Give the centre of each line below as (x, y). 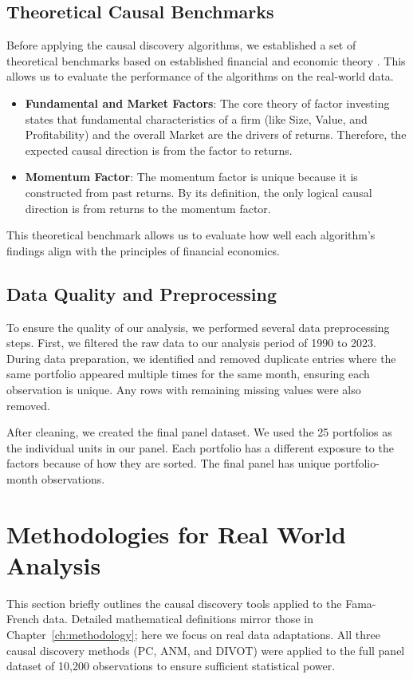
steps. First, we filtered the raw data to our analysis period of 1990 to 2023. (191, 343)
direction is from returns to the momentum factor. (148, 208)
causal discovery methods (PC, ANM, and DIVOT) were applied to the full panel (206, 650)
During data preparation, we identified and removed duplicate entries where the (201, 358)
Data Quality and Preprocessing (142, 293)
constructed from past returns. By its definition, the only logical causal (199, 192)
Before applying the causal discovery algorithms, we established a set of (181, 45)
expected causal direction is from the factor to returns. (159, 150)
